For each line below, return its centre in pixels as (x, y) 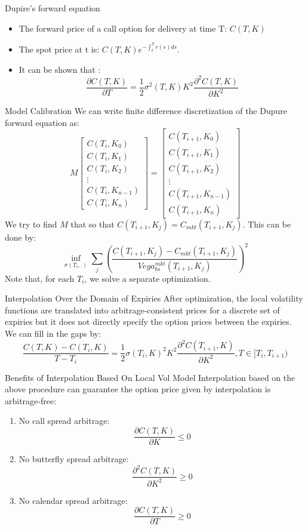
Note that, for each (40, 278)
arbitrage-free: (31, 400)
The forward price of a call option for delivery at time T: (123, 28)
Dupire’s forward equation (53, 8)
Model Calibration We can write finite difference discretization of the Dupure (146, 111)
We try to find (31, 224)
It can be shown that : (60, 69)
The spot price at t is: (59, 49)
